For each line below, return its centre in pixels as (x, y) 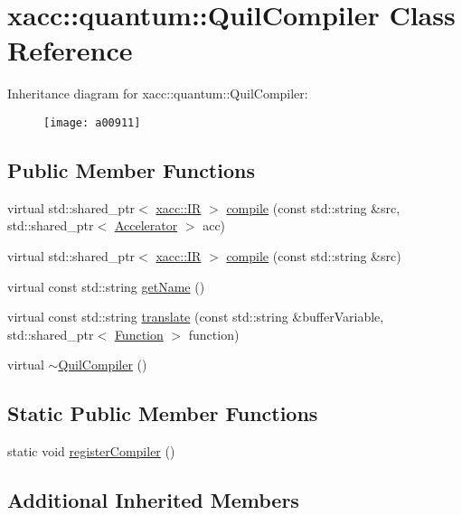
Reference (70, 50)
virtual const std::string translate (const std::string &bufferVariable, (196, 317)
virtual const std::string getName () (106, 286)
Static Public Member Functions (163, 413)
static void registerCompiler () (91, 451)
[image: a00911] (92, 122)
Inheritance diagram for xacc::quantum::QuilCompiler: (158, 94)
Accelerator (146, 225)
